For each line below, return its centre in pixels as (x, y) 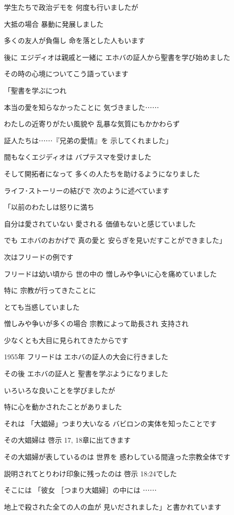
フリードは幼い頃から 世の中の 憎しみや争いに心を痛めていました (111, 273)
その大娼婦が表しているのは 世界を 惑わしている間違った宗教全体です (117, 457)
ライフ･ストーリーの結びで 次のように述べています (87, 190)
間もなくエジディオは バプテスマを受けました (78, 157)
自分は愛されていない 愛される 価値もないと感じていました (100, 223)
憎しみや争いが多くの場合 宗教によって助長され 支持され (96, 323)
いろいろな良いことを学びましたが (59, 390)
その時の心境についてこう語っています (66, 74)
